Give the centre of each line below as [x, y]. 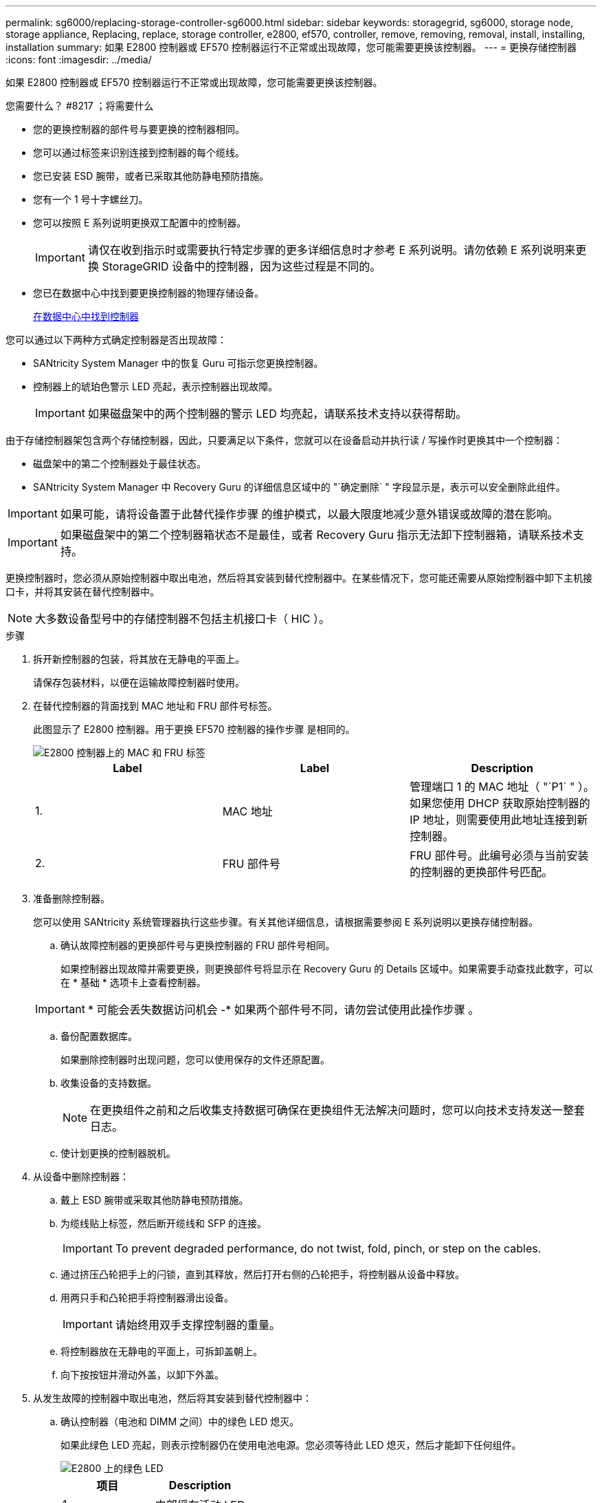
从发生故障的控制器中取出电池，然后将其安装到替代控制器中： [172, 1398]
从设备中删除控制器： [81, 1176]
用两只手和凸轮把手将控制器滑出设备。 [147, 1298]
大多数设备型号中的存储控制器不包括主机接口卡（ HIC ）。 [182, 619]
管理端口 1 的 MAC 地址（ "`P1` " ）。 [502, 787]
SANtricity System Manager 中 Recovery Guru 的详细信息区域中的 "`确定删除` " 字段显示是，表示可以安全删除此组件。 [299, 487]
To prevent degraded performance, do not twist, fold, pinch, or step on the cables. [328, 1248]
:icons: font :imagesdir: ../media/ [79, 60]
